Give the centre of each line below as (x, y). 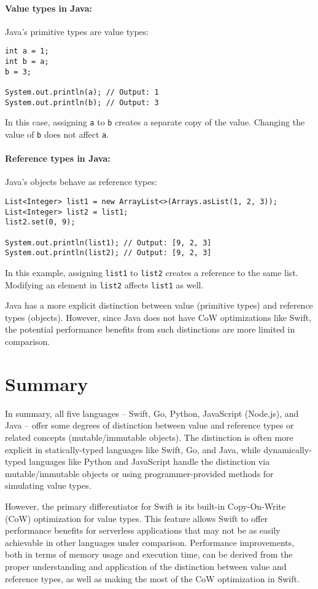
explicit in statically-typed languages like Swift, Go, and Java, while (133, 449)
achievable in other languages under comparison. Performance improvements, (150, 542)
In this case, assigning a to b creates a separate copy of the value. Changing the (155, 122)
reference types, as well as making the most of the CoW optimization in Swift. (152, 578)
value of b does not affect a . (57, 134)
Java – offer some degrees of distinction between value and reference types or (149, 425)
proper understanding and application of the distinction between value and (146, 566)
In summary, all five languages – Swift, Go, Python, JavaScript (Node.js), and (152, 413)
